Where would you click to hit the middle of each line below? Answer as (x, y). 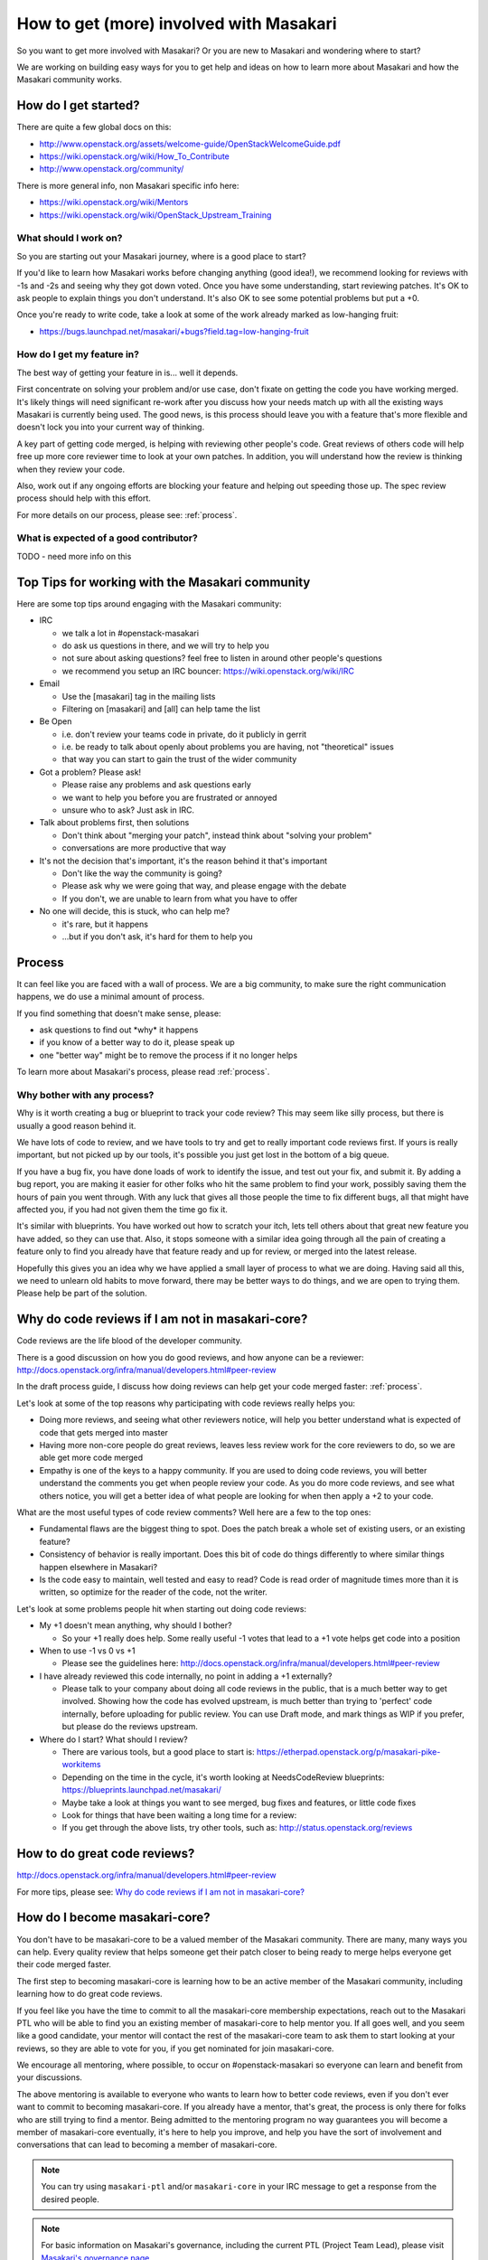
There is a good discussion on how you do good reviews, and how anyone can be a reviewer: (190, 1357)
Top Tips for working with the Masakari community (164, 582)
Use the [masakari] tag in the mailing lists (139, 696)
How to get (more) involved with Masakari (177, 24)
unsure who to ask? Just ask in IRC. (128, 810)
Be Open (56, 721)
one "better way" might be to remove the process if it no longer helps (169, 1055)
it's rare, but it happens (105, 924)
